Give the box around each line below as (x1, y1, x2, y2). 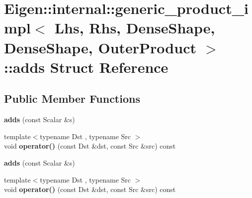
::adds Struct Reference (4, 56, 168, 77)
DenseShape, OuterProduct (4, 37, 196, 57)
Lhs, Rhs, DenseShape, (54, 17, 215, 38)
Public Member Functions (4, 91, 140, 106)
